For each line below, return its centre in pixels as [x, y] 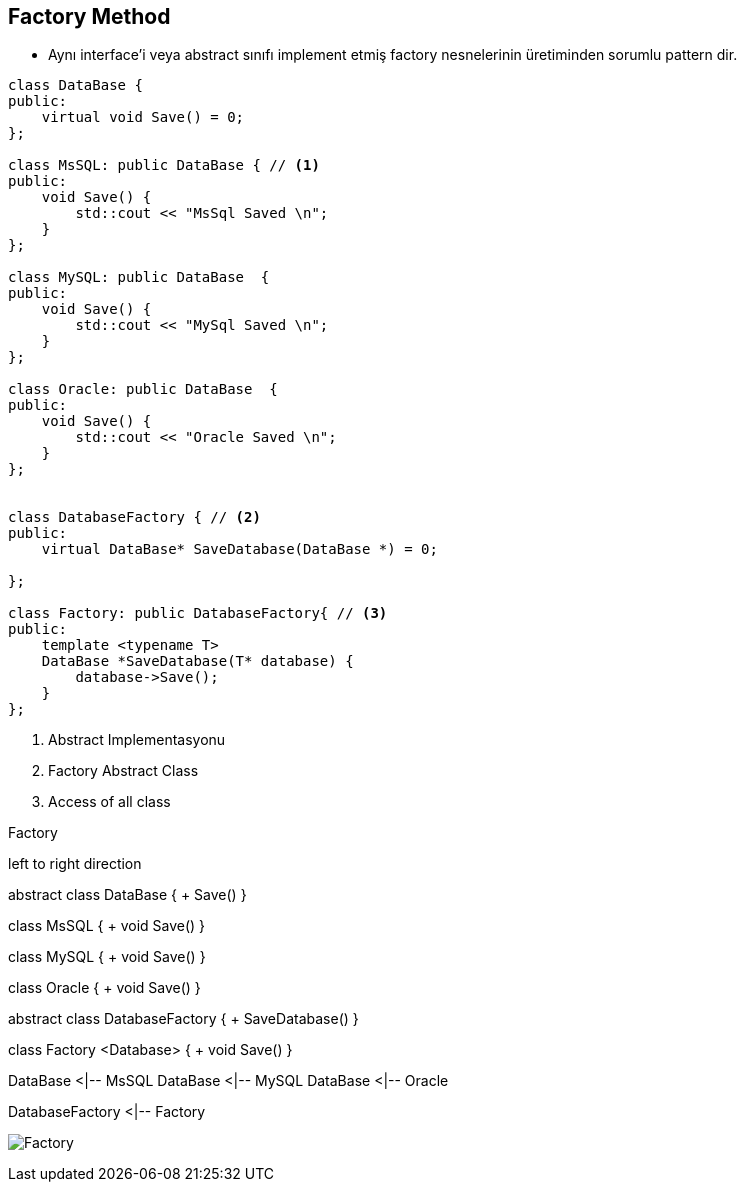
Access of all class [109, 802]
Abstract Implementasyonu [137, 740]
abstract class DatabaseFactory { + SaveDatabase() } [183, 1019]
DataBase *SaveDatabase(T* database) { [197, 661]
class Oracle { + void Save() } [104, 988]
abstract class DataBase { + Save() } [127, 895]
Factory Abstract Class [123, 771]
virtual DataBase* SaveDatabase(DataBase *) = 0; [239, 549]
